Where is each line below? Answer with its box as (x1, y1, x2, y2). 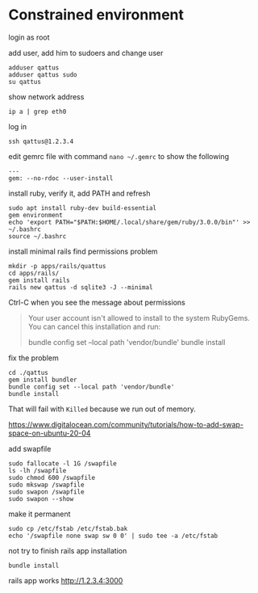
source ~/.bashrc (8, 232, 67, 240)
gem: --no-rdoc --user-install (8, 174, 114, 183)
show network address (8, 91, 85, 102)
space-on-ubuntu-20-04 (8, 428, 91, 438)
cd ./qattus (8, 368, 48, 376)
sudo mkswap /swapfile (8, 481, 85, 489)
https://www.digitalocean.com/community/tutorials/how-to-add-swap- (8, 419, 244, 429)
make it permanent (8, 509, 71, 519)
